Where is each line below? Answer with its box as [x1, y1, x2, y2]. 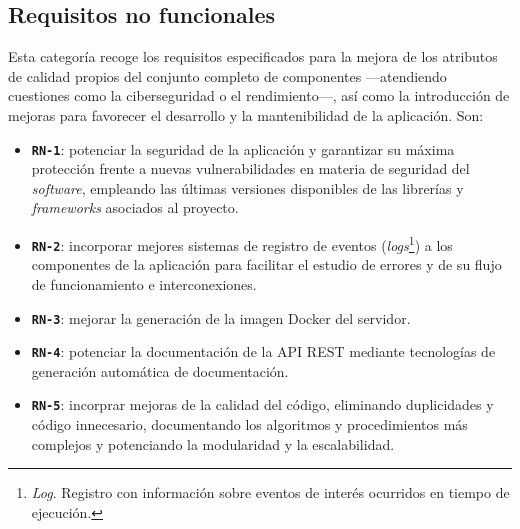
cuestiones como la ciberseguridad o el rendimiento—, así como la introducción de [8, 85, 510, 106]
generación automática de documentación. [31, 360, 289, 381]
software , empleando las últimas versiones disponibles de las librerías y [31, 177, 464, 198]
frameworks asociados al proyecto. [31, 197, 239, 218]
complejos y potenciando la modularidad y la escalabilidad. [31, 433, 395, 454]
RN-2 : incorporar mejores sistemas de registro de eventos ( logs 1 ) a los [31, 232, 453, 255]
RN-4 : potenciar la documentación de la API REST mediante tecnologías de [31, 341, 496, 362]
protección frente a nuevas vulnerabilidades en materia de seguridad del [31, 158, 470, 179]
